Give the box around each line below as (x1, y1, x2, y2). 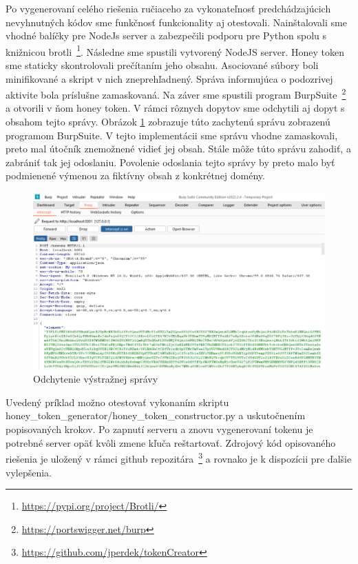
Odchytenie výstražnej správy (33, 372, 158, 386)
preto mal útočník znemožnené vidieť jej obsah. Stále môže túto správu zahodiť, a (6, 141, 351, 156)
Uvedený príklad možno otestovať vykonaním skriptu (6, 394, 229, 409)
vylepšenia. (6, 465, 52, 479)
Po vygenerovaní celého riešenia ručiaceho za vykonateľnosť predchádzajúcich (6, 1, 331, 15)
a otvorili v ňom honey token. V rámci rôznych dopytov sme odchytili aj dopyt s (6, 101, 345, 115)
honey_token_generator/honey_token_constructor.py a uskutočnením (6, 408, 306, 423)
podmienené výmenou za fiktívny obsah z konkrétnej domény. (6, 168, 265, 183)
